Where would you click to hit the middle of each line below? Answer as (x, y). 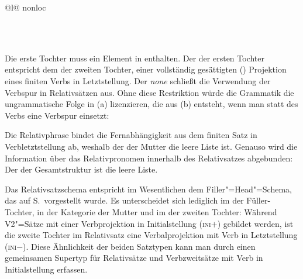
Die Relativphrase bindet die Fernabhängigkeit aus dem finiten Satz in (131, 135)
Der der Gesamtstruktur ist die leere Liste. (81, 169)
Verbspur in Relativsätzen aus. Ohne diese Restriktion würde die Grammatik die (149, 92)
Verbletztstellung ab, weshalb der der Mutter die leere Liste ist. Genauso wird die (151, 146)
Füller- (259, 200)
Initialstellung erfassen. (46, 269)
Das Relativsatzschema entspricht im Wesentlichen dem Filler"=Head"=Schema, (148, 189)
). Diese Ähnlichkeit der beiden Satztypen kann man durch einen (139, 246)
